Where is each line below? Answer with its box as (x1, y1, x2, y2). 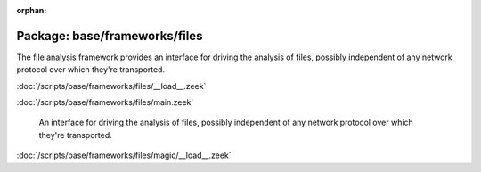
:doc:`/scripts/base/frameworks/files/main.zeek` (16, 97, 194, 108)
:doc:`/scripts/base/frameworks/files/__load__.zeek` (16, 80, 207, 91)
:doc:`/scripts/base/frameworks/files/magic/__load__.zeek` (16, 150, 232, 160)
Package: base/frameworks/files (16, 28, 203, 44)
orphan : (16, 5, 47, 15)
